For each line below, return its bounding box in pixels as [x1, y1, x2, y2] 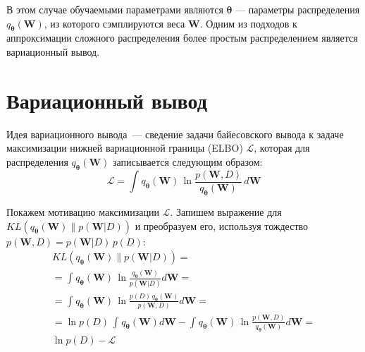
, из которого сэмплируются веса [44, 16, 185, 30]
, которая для [254, 140, 310, 155]
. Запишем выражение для [170, 204, 282, 219]
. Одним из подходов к [199, 16, 297, 30]
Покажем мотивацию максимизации [6, 204, 159, 219]
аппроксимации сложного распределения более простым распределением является [6, 30, 358, 45]
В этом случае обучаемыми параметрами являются [6, 2, 223, 16]
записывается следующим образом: [112, 154, 263, 169]
